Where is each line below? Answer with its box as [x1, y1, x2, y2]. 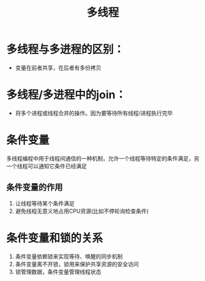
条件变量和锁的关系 [6, 231, 103, 245]
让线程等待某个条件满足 [15, 199, 75, 207]
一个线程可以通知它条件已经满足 [6, 162, 87, 170]
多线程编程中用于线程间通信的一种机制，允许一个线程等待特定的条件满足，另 [6, 154, 199, 162]
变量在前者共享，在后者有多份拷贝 [15, 64, 102, 71]
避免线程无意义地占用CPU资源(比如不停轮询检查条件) [15, 207, 149, 215]
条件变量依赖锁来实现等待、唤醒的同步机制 [15, 253, 123, 260]
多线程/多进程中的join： [6, 88, 127, 102]
